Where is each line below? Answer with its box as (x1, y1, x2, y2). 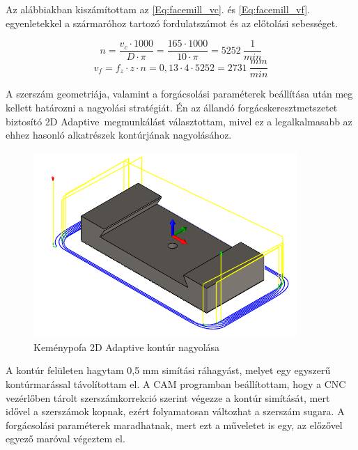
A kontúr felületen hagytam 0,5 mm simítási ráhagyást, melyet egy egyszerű (6, 363, 331, 378)
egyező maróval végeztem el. (6, 431, 125, 446)
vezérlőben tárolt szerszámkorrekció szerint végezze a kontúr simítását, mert (6, 390, 330, 405)
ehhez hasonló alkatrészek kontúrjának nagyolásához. (6, 127, 232, 142)
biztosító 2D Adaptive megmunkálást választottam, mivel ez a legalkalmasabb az (6, 114, 352, 128)
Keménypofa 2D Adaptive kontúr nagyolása (33, 339, 220, 354)
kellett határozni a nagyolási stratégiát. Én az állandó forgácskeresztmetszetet (6, 100, 338, 114)
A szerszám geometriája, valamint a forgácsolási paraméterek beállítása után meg (6, 86, 353, 101)
